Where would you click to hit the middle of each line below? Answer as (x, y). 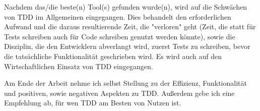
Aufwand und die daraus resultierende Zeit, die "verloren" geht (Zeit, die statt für (130, 26)
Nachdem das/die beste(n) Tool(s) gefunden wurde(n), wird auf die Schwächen (126, 7)
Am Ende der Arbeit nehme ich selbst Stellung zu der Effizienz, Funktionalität (125, 83)
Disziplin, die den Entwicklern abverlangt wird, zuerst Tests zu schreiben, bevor (127, 46)
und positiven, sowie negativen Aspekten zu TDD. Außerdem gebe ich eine (119, 93)
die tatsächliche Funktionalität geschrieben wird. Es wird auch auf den (113, 56)
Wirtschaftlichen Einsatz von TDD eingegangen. (79, 66)
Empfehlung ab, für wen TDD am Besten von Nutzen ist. (93, 103)
